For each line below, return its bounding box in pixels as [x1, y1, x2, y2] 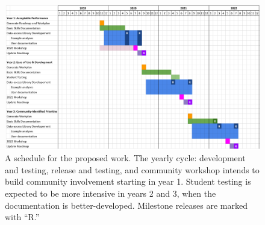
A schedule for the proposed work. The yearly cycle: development [5, 152, 246, 164]
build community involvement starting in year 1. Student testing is [5, 175, 251, 188]
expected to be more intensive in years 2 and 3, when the [5, 186, 216, 199]
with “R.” [5, 211, 40, 223]
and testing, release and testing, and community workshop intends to [5, 163, 260, 176]
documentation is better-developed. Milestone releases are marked [5, 199, 248, 211]
